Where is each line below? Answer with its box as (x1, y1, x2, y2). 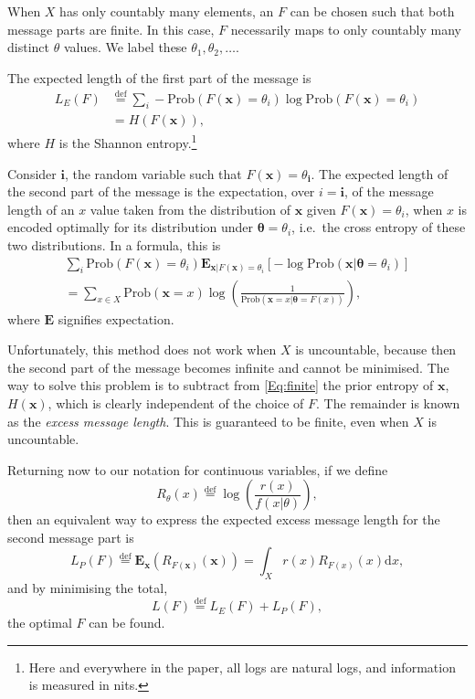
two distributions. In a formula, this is (7, 236, 221, 255)
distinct (7, 37, 49, 57)
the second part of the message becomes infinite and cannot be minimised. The (7, 357, 449, 376)
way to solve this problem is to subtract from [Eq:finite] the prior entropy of (7, 376, 434, 395)
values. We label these (63, 37, 187, 57)
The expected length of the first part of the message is (7, 68, 311, 87)
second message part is (7, 527, 134, 546)
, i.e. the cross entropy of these (291, 217, 466, 237)
